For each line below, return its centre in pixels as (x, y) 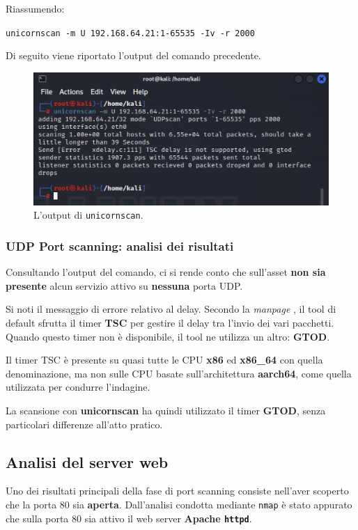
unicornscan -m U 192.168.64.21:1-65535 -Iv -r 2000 (130, 33)
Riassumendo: (35, 8)
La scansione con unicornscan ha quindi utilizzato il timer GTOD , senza (166, 410)
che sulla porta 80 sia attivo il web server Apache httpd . (129, 518)
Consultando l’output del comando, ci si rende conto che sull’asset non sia (166, 272)
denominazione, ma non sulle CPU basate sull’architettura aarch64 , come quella (179, 373)
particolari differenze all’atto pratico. (84, 424)
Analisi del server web (87, 461)
